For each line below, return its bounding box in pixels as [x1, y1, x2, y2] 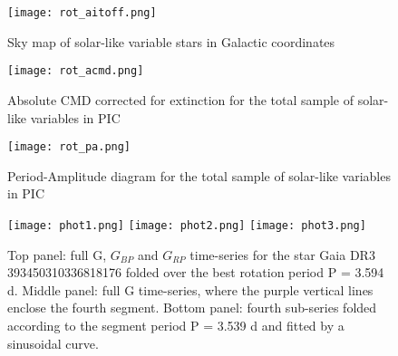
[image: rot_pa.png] [7, 140, 131, 154]
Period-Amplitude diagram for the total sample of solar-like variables [7, 166, 391, 185]
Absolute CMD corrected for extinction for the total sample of [7, 90, 354, 109]
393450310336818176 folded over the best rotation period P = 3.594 [7, 263, 384, 282]
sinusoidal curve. [7, 333, 99, 352]
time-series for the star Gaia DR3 [189, 245, 375, 264]
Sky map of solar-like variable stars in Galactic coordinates [7, 32, 335, 51]
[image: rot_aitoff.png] [7, 6, 157, 19]
